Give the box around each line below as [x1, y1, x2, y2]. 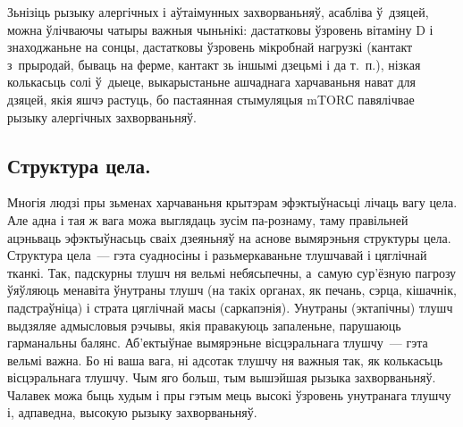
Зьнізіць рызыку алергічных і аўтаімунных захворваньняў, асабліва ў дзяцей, [7, 3, 429, 21]
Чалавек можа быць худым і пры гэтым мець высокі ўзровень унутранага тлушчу [7, 385, 451, 404]
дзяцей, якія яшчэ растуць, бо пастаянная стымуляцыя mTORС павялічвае [7, 89, 415, 108]
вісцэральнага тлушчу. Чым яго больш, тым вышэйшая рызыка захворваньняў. [7, 368, 436, 387]
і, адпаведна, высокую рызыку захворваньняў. [7, 403, 257, 422]
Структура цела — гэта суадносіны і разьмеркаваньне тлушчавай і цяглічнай [7, 246, 427, 264]
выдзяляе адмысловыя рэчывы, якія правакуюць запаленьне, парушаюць [7, 315, 401, 334]
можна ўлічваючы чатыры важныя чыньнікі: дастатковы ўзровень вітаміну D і [7, 20, 434, 38]
